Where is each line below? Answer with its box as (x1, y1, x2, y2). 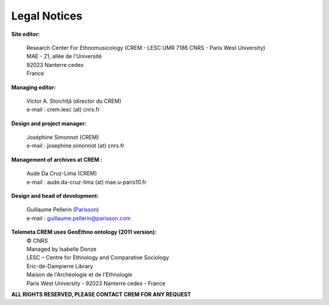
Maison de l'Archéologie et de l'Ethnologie (26, 271, 133, 278)
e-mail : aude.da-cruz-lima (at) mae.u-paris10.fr (26, 178, 147, 186)
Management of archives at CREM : (11, 156, 103, 163)
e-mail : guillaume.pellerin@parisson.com (26, 214, 131, 222)
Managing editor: (11, 83, 56, 91)
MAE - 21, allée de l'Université (26, 52, 102, 60)
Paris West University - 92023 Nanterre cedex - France (26, 279, 166, 287)
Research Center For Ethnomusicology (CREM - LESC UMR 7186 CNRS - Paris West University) (26, 44, 266, 51)
